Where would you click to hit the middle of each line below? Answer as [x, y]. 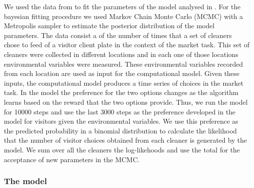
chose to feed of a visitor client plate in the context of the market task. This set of [127, 45]
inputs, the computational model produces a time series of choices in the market [124, 83]
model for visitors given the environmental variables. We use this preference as [121, 121]
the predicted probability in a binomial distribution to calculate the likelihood [120, 130]
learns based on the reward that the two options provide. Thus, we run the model [126, 102]
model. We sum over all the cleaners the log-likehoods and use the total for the [122, 149]
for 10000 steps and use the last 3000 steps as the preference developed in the [120, 111]
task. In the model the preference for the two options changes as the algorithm [121, 92]
